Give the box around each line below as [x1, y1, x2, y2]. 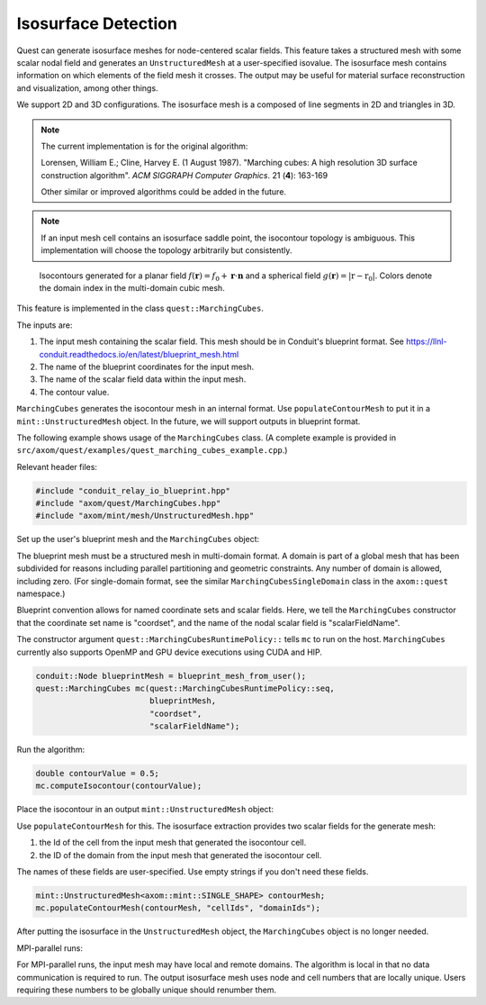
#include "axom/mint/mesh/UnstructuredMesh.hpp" [35, 511, 255, 521]
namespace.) [16, 588, 66, 599]
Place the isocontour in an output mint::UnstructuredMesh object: [16, 804, 274, 815]
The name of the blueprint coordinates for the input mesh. [39, 361, 255, 372]
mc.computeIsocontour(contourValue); [35, 781, 202, 792]
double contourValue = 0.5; [35, 768, 159, 779]
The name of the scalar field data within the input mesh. [39, 374, 247, 385]
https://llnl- [405, 336, 447, 347]
